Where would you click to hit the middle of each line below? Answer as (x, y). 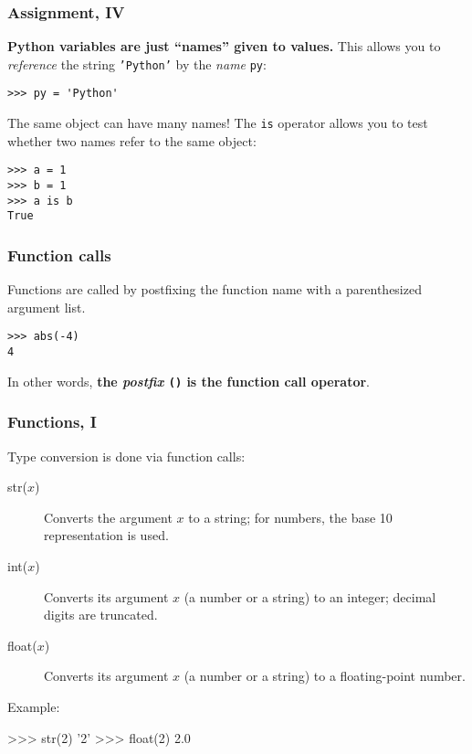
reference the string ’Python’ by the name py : (137, 64)
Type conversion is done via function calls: (126, 456)
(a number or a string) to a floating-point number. (325, 676)
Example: (34, 706)
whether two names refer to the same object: (132, 140)
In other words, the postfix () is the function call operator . (189, 381)
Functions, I (52, 422)
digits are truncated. (101, 615)
